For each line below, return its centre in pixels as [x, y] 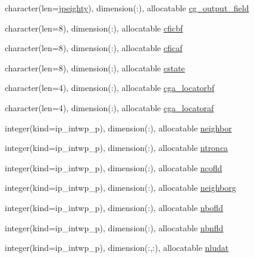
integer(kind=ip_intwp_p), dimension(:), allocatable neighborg [120, 188]
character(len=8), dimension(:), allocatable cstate [95, 67]
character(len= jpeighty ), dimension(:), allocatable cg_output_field [127, 8]
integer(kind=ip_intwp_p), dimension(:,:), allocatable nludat [117, 248]
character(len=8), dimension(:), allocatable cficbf [94, 28]
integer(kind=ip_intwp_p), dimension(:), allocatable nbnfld [114, 227]
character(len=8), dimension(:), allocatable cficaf [94, 48]
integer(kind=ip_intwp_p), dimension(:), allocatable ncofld [114, 167]
